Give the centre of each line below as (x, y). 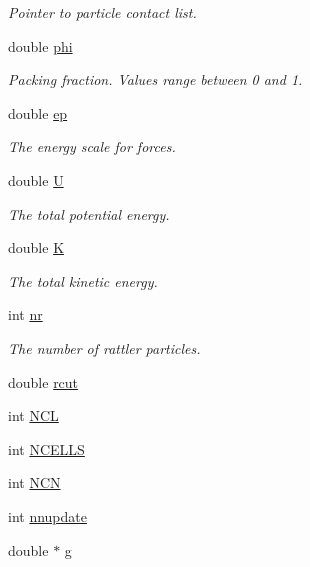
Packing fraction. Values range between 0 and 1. (155, 79)
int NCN (34, 482)
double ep (38, 112)
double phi (40, 45)
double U (36, 179)
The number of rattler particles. (104, 347)
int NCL (33, 415)
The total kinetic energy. (83, 280)
